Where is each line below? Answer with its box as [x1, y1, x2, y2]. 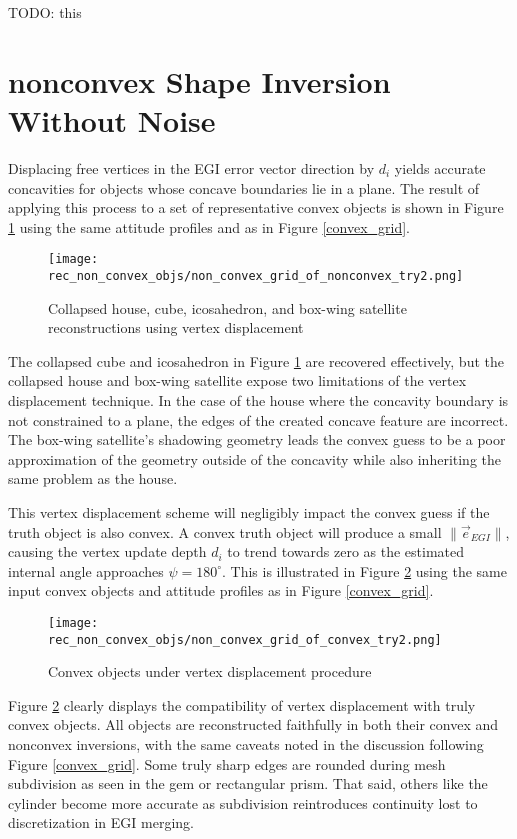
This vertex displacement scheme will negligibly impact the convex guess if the [8, 501, 490, 522]
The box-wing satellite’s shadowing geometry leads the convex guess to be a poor [8, 429, 506, 450]
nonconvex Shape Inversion [8, 60, 391, 101]
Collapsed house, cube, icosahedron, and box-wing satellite [48, 297, 407, 318]
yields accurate [394, 157, 486, 178]
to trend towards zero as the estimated [227, 541, 465, 562]
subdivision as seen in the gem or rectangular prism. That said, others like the [8, 773, 488, 794]
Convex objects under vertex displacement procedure [48, 661, 372, 682]
